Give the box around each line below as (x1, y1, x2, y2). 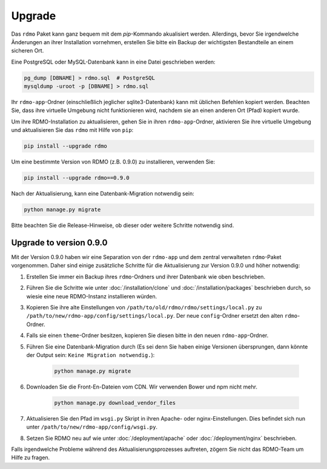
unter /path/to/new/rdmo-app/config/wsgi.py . (26, 424, 157, 431)
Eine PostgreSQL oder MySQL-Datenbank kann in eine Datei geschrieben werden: (11, 58, 216, 65)
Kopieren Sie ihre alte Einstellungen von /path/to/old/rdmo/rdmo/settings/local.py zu (26, 304, 262, 311)
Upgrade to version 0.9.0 (11, 237, 108, 248)
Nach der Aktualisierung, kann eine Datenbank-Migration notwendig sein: (11, 190, 194, 197)
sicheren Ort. (11, 47, 44, 54)
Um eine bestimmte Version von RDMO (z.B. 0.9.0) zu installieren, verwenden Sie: (11, 158, 215, 166)
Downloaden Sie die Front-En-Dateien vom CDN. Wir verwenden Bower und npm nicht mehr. (26, 383, 257, 390)
